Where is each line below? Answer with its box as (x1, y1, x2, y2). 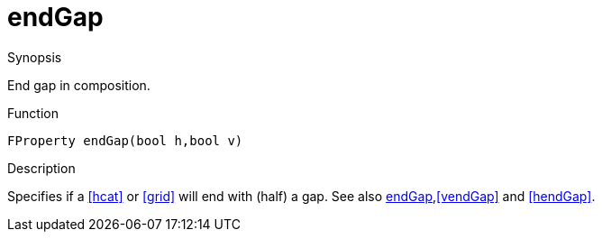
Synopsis (7, 49, 62, 65)
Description (7, 160, 76, 176)
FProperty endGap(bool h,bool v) (7, 133, 243, 148)
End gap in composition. (7, 77, 150, 93)
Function (7, 105, 59, 121)
